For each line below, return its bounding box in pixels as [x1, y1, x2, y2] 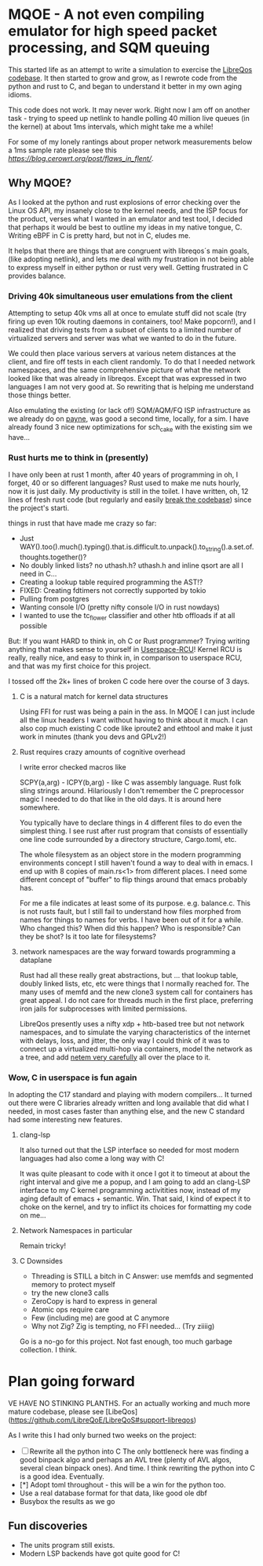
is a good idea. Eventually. [19, 1471, 104, 1481]
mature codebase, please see [8, 1407, 104, 1416]
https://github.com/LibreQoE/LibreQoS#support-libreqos [10, 1415, 195, 1425]
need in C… [19, 569, 57, 578]
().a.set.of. [221, 542, 254, 551]
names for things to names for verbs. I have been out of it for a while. [19, 915, 243, 924]
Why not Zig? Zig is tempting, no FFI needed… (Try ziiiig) [31, 1322, 215, 1331]
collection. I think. [19, 1345, 77, 1355]
